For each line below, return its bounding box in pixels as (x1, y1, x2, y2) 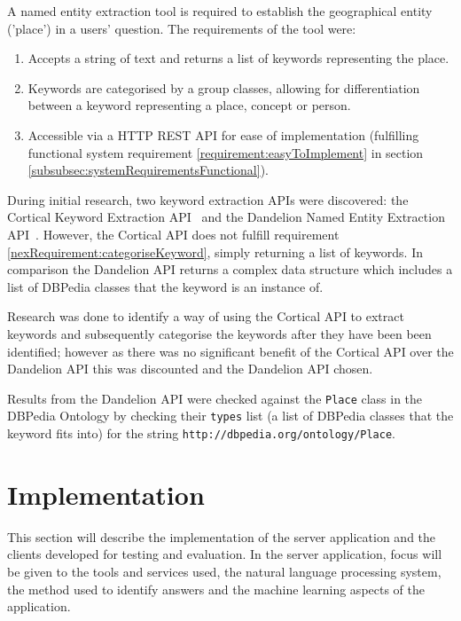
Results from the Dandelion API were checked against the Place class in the (7, 389, 423, 407)
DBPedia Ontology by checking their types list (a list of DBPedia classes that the (7, 406, 454, 425)
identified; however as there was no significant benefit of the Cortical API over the (7, 342, 454, 360)
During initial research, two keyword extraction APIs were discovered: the (7, 190, 409, 208)
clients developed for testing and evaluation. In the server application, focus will (7, 545, 442, 563)
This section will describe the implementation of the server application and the (7, 527, 436, 546)
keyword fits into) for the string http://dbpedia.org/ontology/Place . (7, 424, 395, 442)
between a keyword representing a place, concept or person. (27, 96, 351, 114)
